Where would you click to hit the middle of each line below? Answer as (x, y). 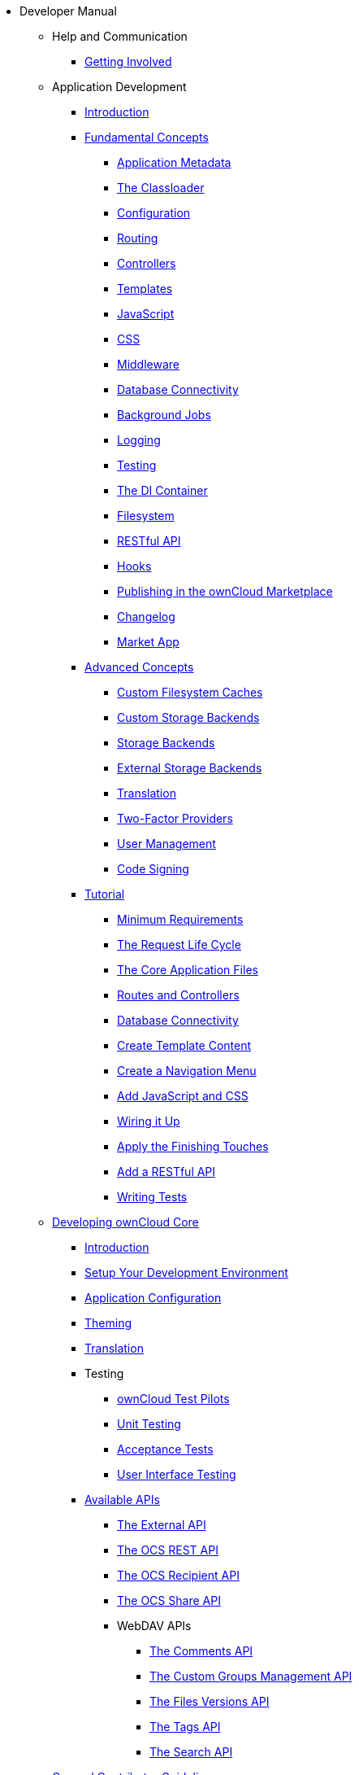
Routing (138, 238)
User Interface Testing (177, 1474)
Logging (139, 440)
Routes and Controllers (178, 995)
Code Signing (153, 869)
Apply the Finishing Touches (193, 1146)
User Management (167, 844)
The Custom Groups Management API (251, 1676)
